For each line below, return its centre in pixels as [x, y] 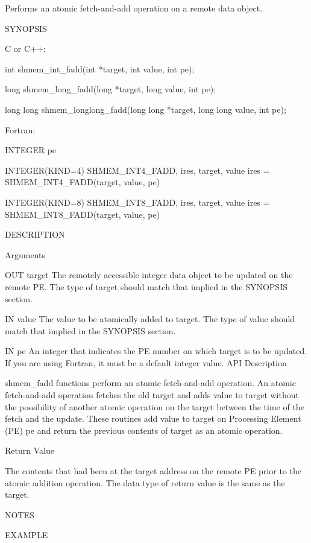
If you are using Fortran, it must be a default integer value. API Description [146, 362]
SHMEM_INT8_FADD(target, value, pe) [83, 214]
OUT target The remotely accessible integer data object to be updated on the [149, 275]
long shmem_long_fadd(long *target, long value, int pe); [111, 89]
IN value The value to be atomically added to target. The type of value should [150, 319]
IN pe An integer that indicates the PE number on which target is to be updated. [156, 351]
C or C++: [25, 49]
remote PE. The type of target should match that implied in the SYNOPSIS [146, 286]
